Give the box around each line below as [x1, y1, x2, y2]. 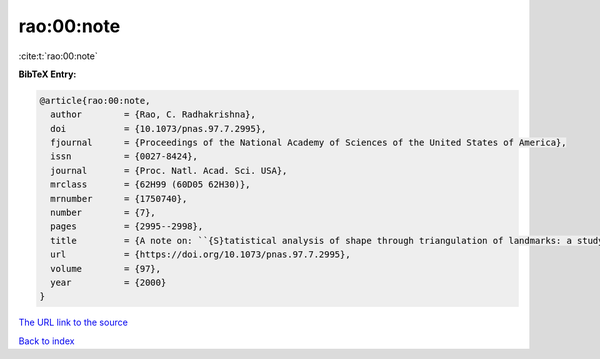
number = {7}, [50, 207, 157, 219]
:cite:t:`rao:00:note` [18, 50, 99, 62]
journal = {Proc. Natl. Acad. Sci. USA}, [50, 165, 288, 176]
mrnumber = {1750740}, [50, 193, 188, 204]
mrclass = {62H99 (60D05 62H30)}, [50, 179, 251, 190]
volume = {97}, [50, 263, 162, 274]
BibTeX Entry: [18, 68, 77, 80]
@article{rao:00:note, [39, 95, 151, 106]
